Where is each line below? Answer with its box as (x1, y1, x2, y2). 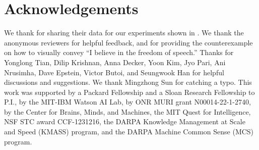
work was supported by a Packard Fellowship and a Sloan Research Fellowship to (4, 86, 255, 97)
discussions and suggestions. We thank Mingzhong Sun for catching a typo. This (4, 77, 252, 87)
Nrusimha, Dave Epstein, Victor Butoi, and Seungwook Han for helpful (4, 67, 224, 77)
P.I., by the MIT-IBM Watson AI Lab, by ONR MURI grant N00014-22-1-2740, (4, 96, 251, 107)
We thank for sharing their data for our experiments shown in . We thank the (4, 27, 244, 38)
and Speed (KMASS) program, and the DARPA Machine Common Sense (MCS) (4, 126, 254, 137)
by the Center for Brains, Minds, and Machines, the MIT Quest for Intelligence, (4, 106, 251, 117)
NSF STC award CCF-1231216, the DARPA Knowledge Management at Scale (4, 116, 245, 127)
